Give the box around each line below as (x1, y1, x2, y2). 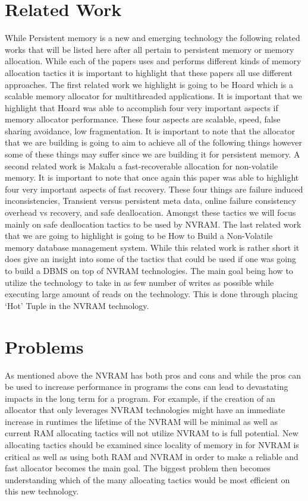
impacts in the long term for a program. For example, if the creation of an (5, 392, 275, 404)
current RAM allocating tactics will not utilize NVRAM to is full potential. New (5, 427, 298, 439)
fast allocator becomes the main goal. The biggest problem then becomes (5, 462, 271, 474)
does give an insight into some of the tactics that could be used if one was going (5, 253, 297, 265)
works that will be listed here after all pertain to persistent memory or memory (5, 43, 294, 55)
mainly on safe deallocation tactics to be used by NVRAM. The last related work (5, 218, 301, 230)
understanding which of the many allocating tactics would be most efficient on (5, 473, 290, 486)
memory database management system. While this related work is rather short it (5, 241, 300, 253)
